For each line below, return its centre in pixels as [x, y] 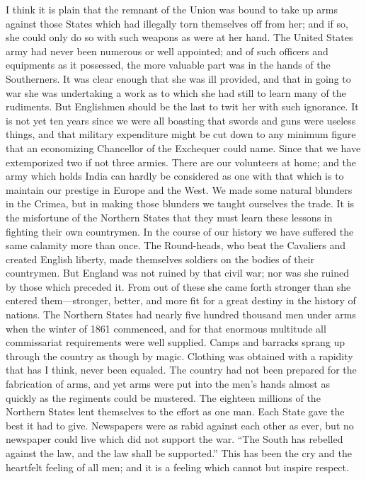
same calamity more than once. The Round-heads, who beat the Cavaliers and [176, 245]
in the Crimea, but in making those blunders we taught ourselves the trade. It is [180, 203]
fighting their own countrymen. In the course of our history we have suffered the [180, 231]
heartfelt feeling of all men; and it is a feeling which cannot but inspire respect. [177, 467]
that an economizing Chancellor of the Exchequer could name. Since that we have [183, 148]
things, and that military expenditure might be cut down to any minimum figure [181, 134]
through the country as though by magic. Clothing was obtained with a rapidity [179, 356]
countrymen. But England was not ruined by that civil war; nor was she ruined [178, 273]
